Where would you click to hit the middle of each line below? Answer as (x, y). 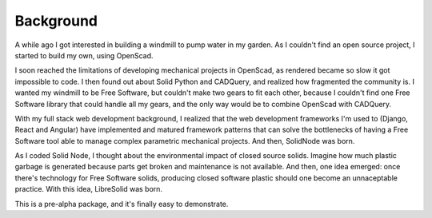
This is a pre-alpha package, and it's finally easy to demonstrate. (122, 204)
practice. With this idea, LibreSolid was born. (89, 189)
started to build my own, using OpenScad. (84, 55)
